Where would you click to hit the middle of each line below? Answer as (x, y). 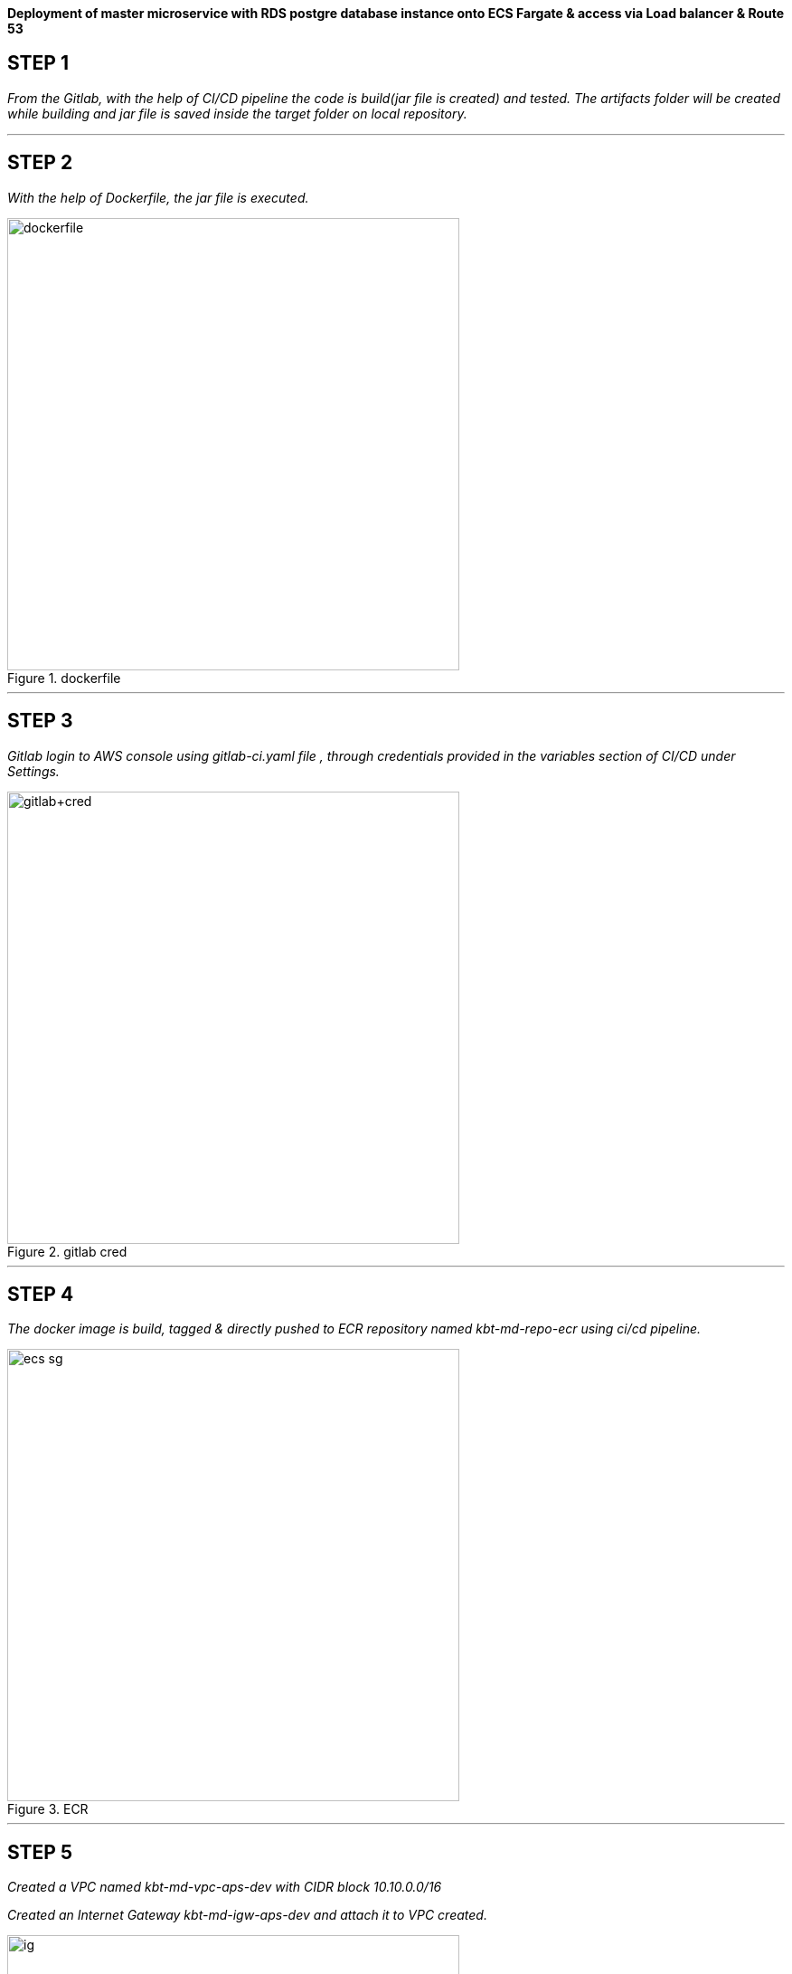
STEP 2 (40, 163)
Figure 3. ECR (48, 1809)
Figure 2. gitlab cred (67, 1251)
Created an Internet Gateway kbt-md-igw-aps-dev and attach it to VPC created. (247, 1915)
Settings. (33, 771)
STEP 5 (40, 1852)
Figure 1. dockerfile (64, 678)
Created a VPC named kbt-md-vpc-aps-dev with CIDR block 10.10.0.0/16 (225, 1887)
